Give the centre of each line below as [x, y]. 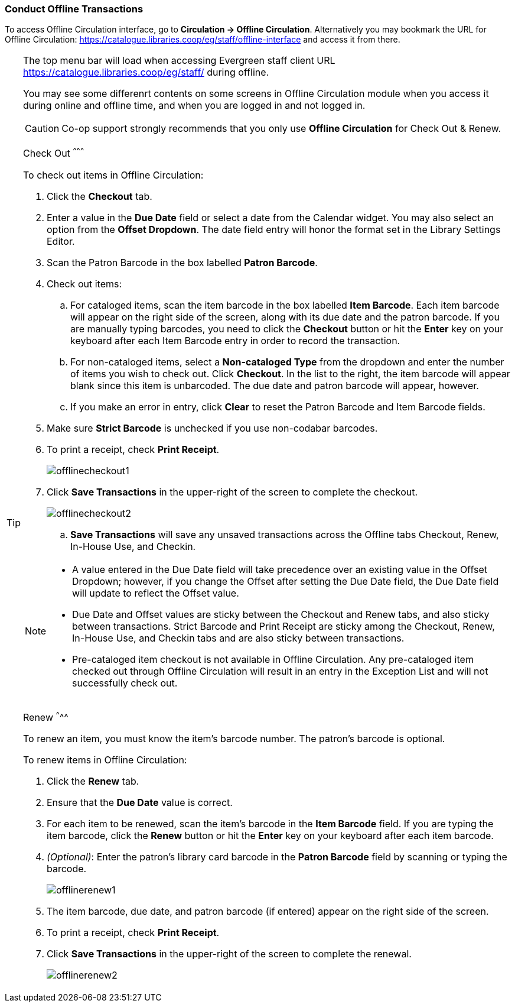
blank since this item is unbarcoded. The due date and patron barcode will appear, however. [275, 385]
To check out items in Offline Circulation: [113, 175]
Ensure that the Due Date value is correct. [140, 803]
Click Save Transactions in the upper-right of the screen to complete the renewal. [229, 954]
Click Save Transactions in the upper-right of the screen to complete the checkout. [232, 492]
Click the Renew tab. [93, 781]
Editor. [61, 241]
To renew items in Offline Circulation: [105, 760]
